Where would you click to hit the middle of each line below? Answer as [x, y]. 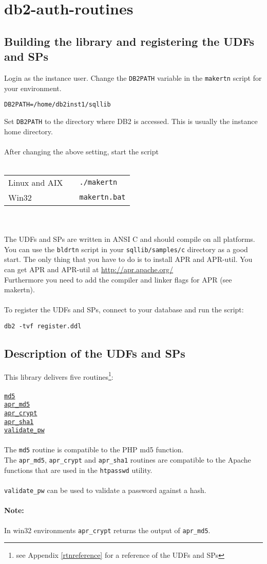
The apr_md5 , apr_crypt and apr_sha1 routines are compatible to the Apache [128, 460]
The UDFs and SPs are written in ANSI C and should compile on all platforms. [130, 239]
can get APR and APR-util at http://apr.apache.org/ [89, 269]
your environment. [33, 88]
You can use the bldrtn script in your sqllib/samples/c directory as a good [126, 249]
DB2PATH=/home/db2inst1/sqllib [58, 105]
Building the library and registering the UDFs [129, 41]
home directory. [28, 131]
